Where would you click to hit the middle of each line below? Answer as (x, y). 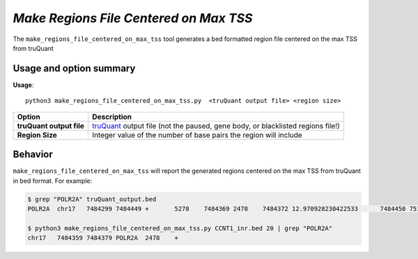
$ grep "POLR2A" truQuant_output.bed (92, 199)
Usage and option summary (74, 68)
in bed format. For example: (53, 181)
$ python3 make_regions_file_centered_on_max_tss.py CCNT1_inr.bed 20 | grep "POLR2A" (180, 228)
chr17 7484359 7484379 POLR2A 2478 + (103, 238)
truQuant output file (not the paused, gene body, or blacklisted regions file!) (216, 126)
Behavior (33, 154)
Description (112, 117)
